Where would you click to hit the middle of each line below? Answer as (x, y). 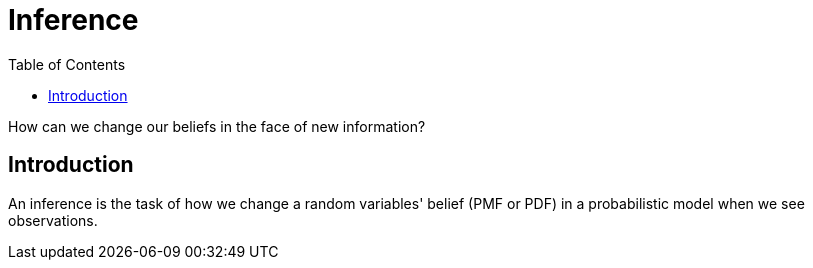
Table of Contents (67, 64)
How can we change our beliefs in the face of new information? (217, 126)
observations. (53, 220)
